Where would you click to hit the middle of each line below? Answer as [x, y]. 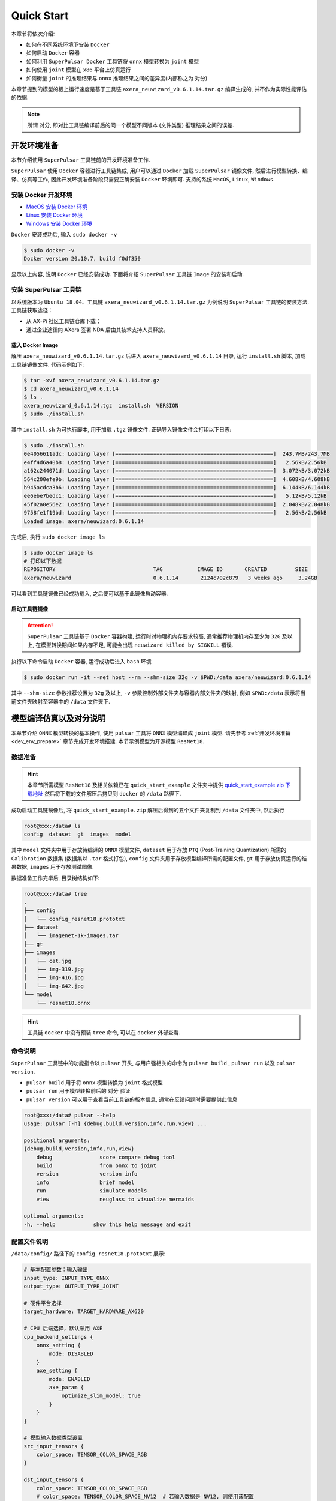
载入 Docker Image [35, 345]
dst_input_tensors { [54, 1480]
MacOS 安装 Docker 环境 [57, 207]
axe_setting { [57, 1371]
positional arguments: [57, 1140]
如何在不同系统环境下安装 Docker [68, 44]
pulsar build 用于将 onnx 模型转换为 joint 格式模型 [94, 1082]
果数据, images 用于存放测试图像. [52, 867]
